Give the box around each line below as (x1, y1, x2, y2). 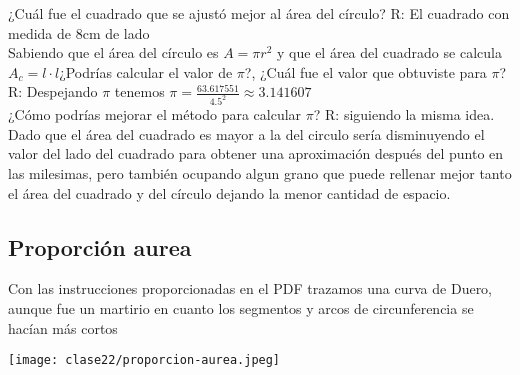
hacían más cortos (8, 317, 118, 338)
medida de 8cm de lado (8, 22, 150, 43)
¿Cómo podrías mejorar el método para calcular (8, 104, 302, 125)
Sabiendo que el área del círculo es (8, 42, 219, 63)
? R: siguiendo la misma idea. (313, 104, 495, 125)
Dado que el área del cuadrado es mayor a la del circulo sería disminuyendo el (8, 123, 485, 144)
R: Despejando (8, 81, 98, 102)
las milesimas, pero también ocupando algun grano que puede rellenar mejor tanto (8, 163, 512, 184)
